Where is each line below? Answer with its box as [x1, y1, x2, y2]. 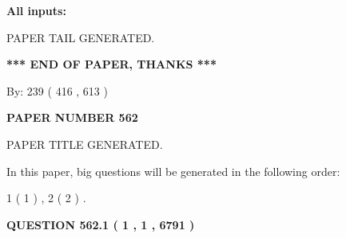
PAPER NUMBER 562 [6, 109, 138, 126]
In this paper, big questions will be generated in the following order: [6, 162, 340, 179]
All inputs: [6, 2, 66, 18]
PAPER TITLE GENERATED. [6, 135, 163, 152]
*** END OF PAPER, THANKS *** [6, 56, 217, 72]
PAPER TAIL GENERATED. [6, 29, 155, 45]
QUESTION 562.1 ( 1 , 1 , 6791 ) [6, 216, 195, 232]
